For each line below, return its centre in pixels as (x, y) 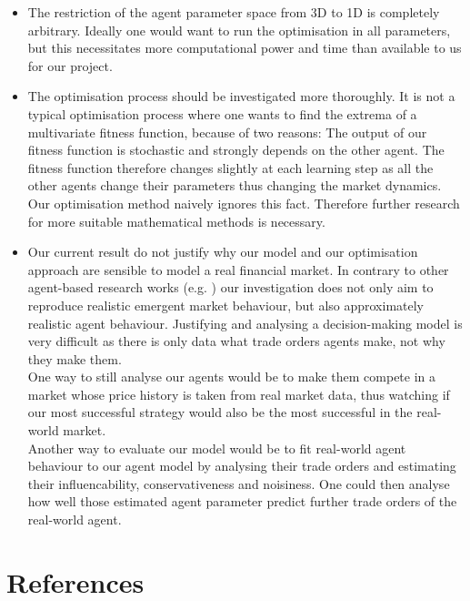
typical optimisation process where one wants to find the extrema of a (222, 113)
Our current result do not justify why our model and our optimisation (223, 252)
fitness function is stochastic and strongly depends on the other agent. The (236, 150)
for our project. (70, 65)
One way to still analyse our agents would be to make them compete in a (232, 377)
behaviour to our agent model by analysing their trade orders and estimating (242, 466)
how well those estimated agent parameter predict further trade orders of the (242, 501)
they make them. (75, 358)
